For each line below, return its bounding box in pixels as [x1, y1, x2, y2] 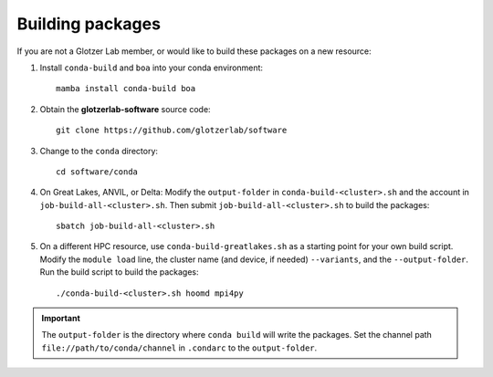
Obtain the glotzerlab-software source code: [39, 103, 211, 114]
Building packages [16, 14, 162, 34]
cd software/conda [56, 166, 139, 177]
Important [41, 313, 81, 324]
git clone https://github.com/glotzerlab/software [56, 125, 288, 136]
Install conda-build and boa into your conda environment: [39, 62, 264, 73]
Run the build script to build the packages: [39, 267, 200, 278]
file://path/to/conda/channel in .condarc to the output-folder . [41, 342, 318, 353]
